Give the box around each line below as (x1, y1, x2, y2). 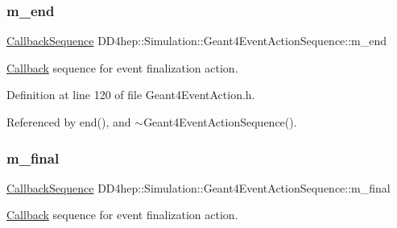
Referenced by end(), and (6, 114, 131, 130)
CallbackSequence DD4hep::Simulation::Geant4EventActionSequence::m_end (6, 32, 387, 49)
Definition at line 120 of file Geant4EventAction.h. (6, 86, 255, 103)
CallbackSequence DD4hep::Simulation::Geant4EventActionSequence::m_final (6, 179, 391, 196)
